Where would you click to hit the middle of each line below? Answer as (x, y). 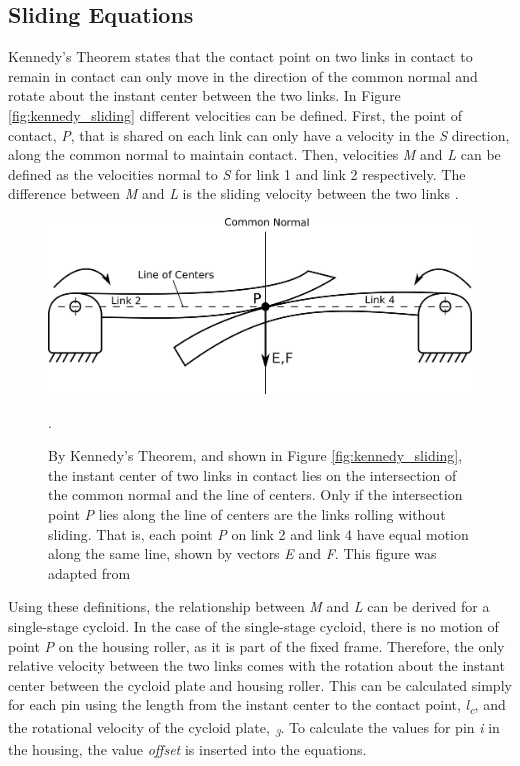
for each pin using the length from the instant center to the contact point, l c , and (257, 706)
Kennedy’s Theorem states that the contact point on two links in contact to (240, 56)
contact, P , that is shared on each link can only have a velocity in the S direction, (259, 134)
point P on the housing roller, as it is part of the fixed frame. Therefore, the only (256, 645)
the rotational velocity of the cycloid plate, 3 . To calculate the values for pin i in (254, 728)
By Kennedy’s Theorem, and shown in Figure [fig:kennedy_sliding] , (255, 455)
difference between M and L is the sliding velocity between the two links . (233, 193)
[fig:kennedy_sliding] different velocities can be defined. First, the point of (235, 114)
